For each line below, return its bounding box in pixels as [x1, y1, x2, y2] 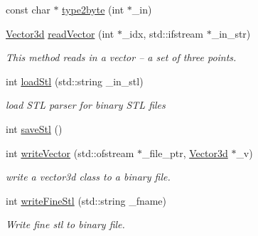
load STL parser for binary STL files [6, 97, 166, 112]
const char [6, 2, 50, 16]
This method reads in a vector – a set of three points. [6, 50, 237, 65]
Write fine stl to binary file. [6, 217, 125, 232]
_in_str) [211, 26, 251, 41]
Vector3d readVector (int [6, 26, 114, 41]
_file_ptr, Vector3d [142, 145, 228, 160]
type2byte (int [62, 2, 124, 16]
